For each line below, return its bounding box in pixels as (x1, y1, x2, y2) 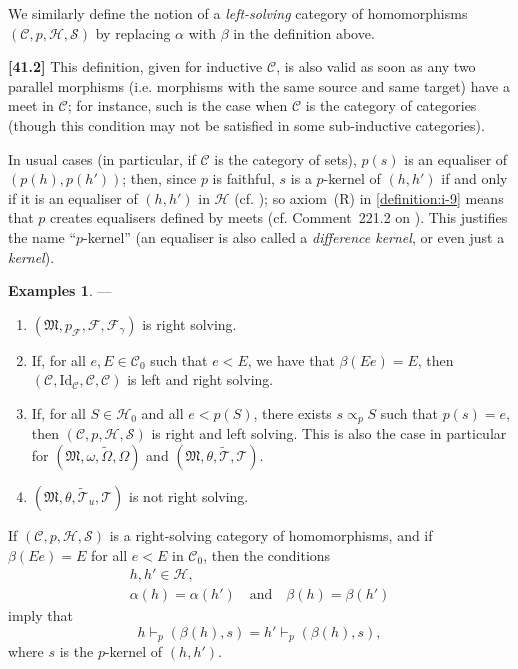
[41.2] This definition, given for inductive (8, 56, 263, 77)
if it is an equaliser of (8, 187, 138, 208)
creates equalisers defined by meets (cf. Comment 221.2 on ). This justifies (50, 207, 508, 228)
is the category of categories (305, 95, 477, 116)
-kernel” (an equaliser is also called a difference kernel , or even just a (83, 226, 505, 247)
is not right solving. (129, 485, 249, 506)
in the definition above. (233, 22, 375, 43)
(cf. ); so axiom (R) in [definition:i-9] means (234, 187, 504, 208)
